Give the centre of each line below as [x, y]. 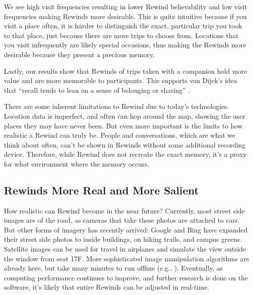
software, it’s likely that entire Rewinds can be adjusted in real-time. [107, 287]
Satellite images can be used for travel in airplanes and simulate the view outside [125, 249]
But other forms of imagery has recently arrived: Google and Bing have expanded [126, 229]
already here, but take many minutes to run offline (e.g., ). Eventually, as [113, 268]
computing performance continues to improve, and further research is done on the [126, 277]
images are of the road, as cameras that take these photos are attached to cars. [122, 220]
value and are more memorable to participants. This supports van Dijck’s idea [121, 80]
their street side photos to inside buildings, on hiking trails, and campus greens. [123, 239]
